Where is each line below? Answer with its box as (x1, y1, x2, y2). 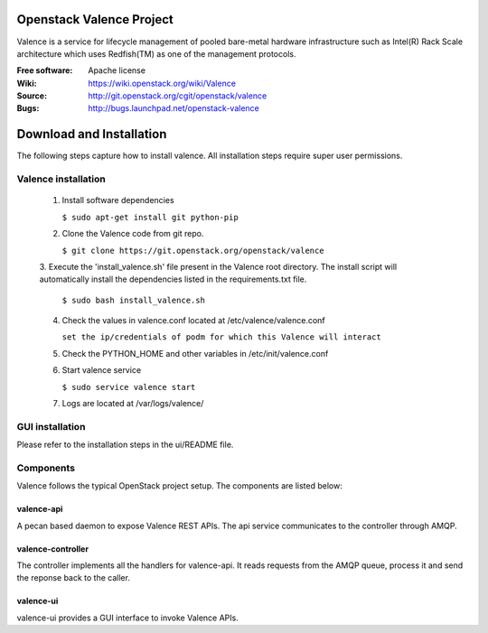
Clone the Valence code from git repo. (61, 228, 204, 239)
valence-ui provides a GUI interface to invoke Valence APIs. (16, 612, 239, 623)
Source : (16, 90, 48, 101)
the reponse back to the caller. (16, 572, 131, 583)
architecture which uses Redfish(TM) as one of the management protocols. (16, 48, 296, 59)
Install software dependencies (61, 195, 175, 206)
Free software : (16, 65, 73, 76)
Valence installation (16, 172, 106, 185)
